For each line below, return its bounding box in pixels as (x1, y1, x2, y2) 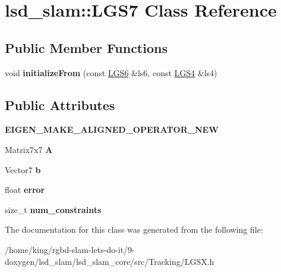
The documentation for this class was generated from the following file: (5, 223, 263, 236)
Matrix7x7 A (5, 143, 53, 155)
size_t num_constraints (5, 203, 102, 215)
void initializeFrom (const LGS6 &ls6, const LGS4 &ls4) (5, 66, 217, 79)
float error (5, 183, 45, 196)
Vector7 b (5, 163, 41, 176)
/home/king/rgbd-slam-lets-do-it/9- (5, 243, 135, 255)
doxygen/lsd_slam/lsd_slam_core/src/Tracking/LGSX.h (5, 255, 214, 267)
